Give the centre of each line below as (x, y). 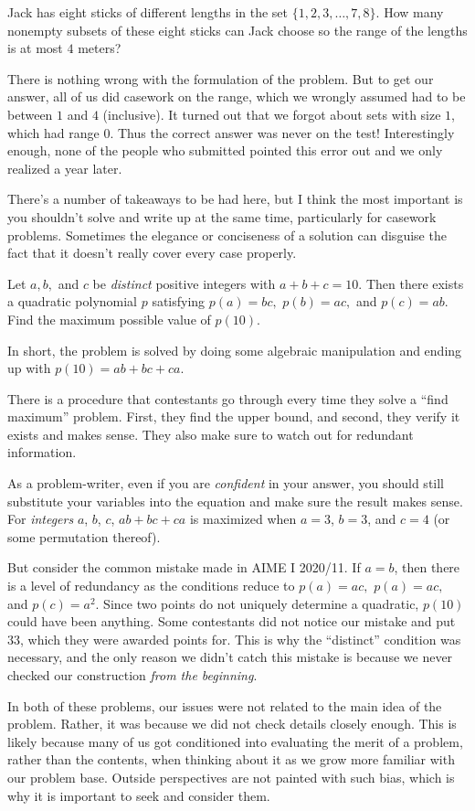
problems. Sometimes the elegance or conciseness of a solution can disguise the (227, 235)
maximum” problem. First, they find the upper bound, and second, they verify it (234, 416)
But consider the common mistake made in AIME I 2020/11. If (184, 567)
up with (29, 368)
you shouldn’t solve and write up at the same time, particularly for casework (222, 216)
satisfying (179, 301)
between (30, 114)
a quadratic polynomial (73, 301)
